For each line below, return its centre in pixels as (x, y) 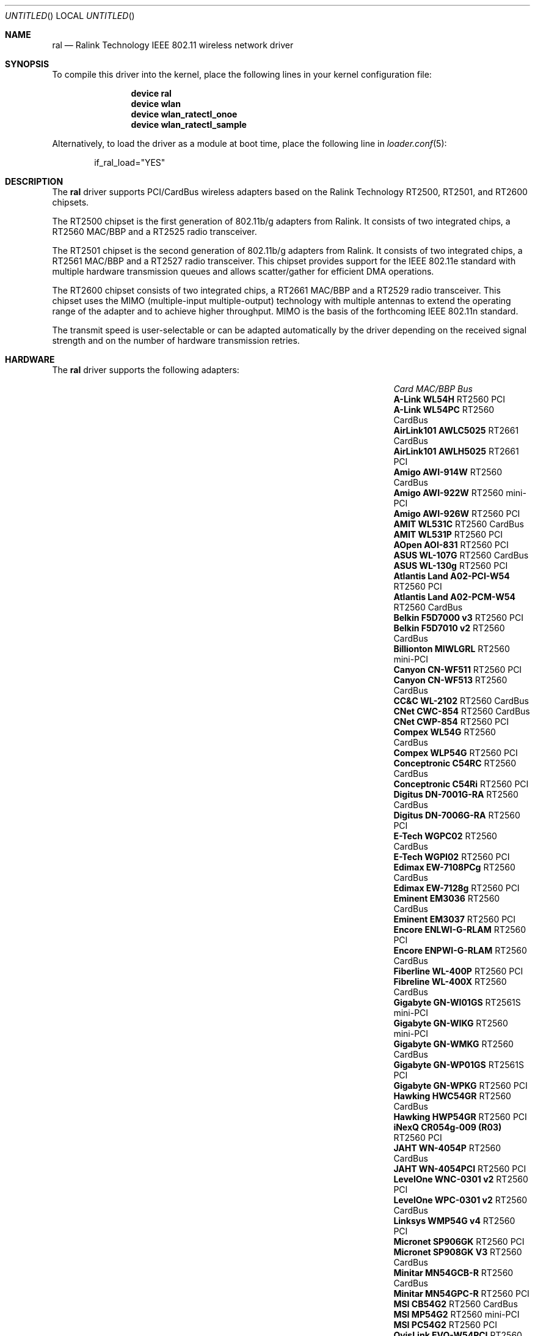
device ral (151, 93)
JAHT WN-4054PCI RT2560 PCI (460, 1169)
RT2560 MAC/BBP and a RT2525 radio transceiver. (155, 232)
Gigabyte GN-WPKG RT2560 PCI (460, 1085)
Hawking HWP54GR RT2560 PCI (460, 1117)
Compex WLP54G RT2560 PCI (456, 753)
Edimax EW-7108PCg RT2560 (454, 867)
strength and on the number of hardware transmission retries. (176, 340)
